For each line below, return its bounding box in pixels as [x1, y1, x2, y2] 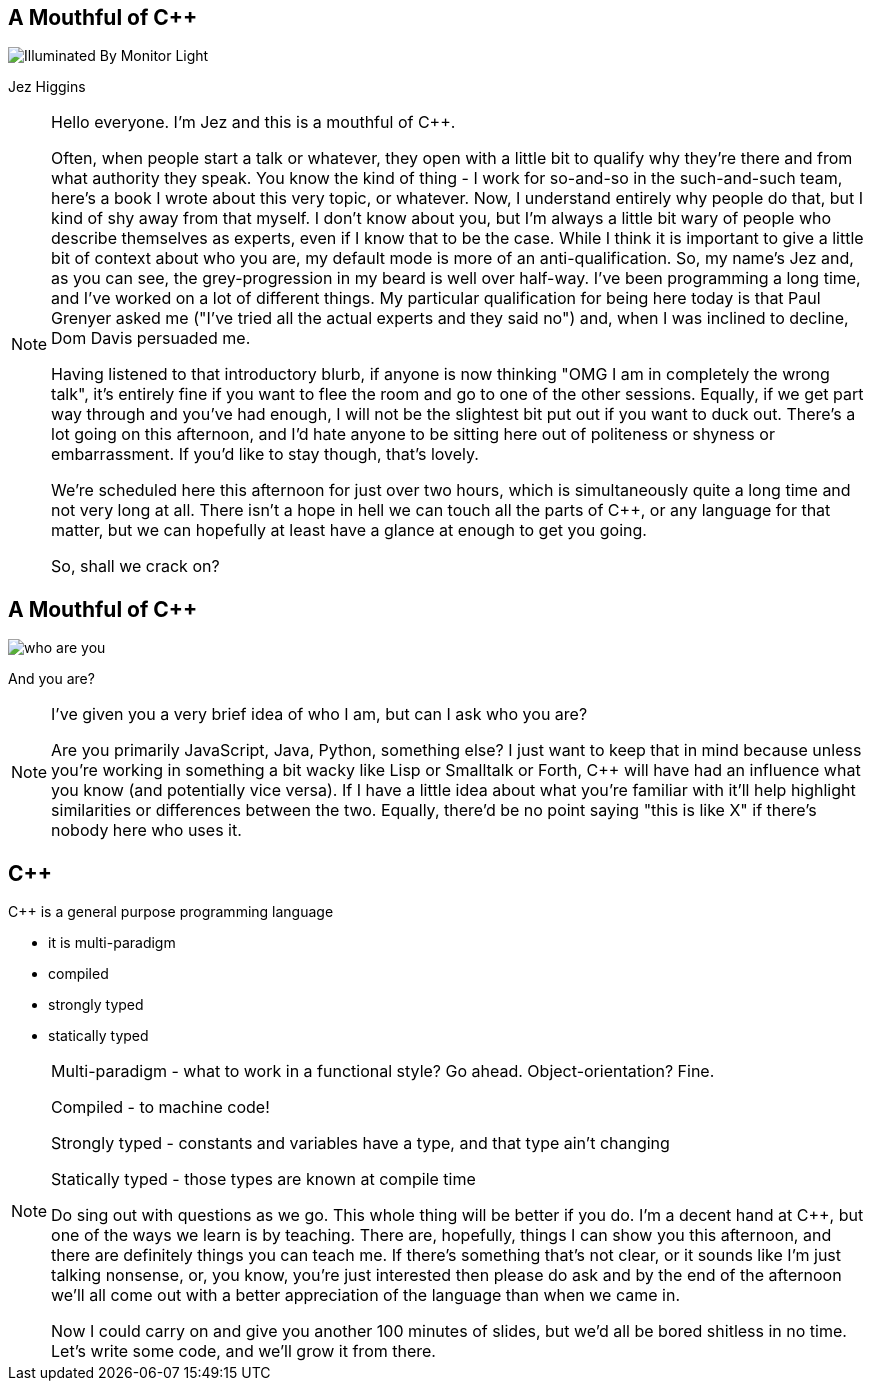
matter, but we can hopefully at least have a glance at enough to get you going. [51, 520, 647, 541]
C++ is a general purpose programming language [8, 903, 334, 921]
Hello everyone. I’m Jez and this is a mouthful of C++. [51, 112, 456, 133]
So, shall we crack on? [51, 556, 220, 577]
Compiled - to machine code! [51, 1097, 270, 1118]
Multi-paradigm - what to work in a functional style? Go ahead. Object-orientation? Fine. [51, 1061, 715, 1082]
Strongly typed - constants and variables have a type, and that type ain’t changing [51, 1133, 670, 1154]
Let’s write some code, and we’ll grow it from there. [51, 1341, 436, 1362]
